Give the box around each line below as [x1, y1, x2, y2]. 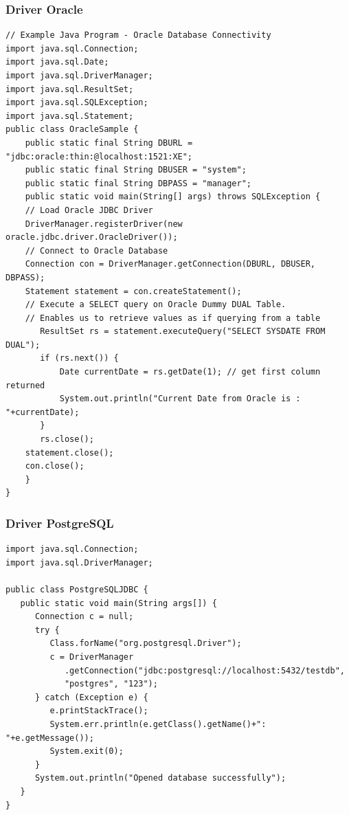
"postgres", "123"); [64, 679, 158, 689]
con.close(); [25, 461, 85, 471]
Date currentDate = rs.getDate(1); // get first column [59, 367, 321, 377]
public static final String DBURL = [25, 137, 193, 148]
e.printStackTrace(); [49, 706, 148, 716]
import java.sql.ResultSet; [5, 84, 134, 94]
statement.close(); [25, 447, 114, 458]
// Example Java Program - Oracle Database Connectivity [5, 30, 271, 41]
